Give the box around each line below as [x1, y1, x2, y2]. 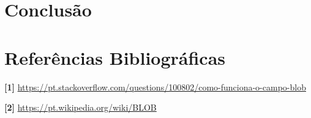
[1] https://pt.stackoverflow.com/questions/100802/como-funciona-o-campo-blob [4, 80, 306, 93]
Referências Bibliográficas [4, 45, 226, 70]
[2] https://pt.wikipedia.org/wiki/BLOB [4, 101, 157, 114]
